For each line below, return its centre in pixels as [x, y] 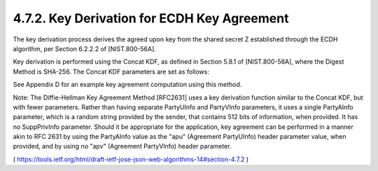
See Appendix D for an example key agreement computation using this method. [127, 85]
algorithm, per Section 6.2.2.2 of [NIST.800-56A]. [85, 48]
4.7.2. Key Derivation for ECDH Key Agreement [151, 18]
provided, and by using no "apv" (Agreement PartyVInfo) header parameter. [122, 146]
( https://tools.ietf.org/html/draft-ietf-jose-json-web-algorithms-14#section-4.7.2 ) [131, 159]
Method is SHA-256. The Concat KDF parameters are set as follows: [111, 71]
